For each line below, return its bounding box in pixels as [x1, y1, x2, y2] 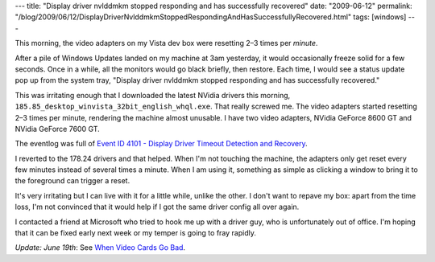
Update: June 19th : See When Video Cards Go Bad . [14, 243, 185, 252]
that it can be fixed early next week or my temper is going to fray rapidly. [14, 228, 257, 238]
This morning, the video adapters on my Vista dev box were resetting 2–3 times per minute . [14, 39, 318, 48]
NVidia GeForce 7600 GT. [14, 124, 100, 133]
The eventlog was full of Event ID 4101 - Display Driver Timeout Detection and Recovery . [14, 139, 308, 149]
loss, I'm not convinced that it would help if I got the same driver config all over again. [14, 202, 300, 212]
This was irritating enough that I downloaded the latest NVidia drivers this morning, [14, 90, 291, 100]
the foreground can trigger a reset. [14, 176, 130, 186]
